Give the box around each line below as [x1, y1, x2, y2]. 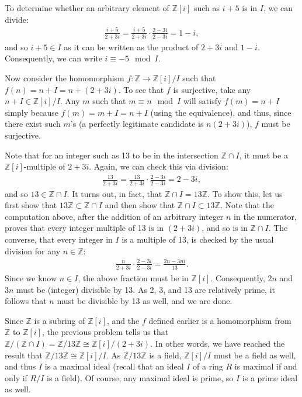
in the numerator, [234, 210, 297, 222]
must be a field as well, [213, 348, 296, 361]
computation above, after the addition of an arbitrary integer [5, 210, 224, 222]
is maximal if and [234, 360, 297, 372]
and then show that [105, 199, 175, 211]
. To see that [118, 83, 164, 95]
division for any [5, 244, 61, 257]
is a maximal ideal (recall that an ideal [44, 360, 184, 372]
